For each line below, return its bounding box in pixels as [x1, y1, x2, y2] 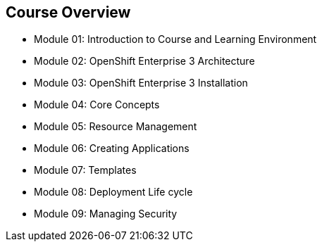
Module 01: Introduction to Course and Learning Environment [34, 33, 317, 46]
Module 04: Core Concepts [34, 99, 160, 111]
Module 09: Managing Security [34, 208, 178, 220]
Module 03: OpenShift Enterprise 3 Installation [34, 77, 248, 89]
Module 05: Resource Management [34, 120, 197, 133]
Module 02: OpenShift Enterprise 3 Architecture [34, 55, 255, 68]
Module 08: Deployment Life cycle [34, 186, 193, 198]
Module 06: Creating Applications [34, 142, 190, 155]
